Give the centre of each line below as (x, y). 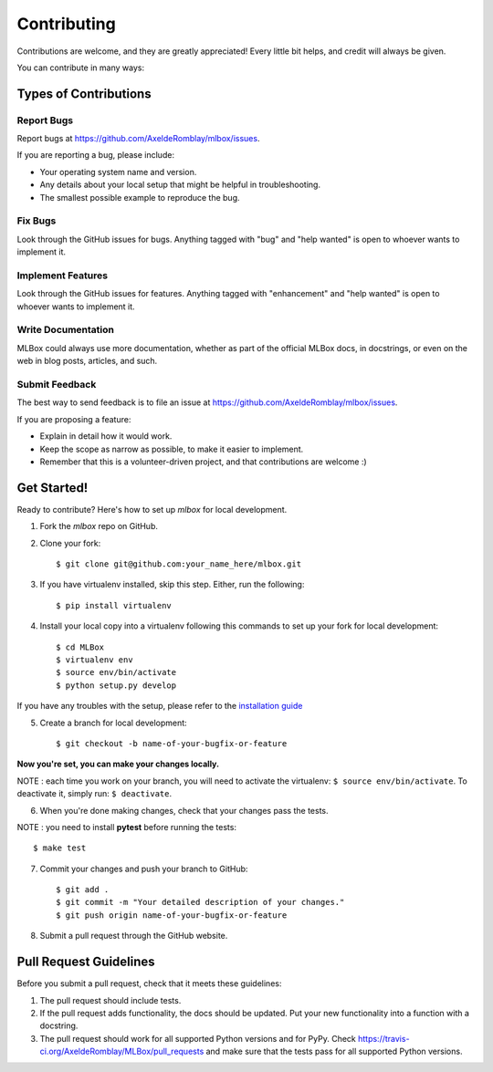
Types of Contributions (84, 94)
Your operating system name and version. (118, 172)
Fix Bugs (37, 221)
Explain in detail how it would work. (106, 436)
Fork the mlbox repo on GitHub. (99, 526)
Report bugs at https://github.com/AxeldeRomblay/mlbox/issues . (138, 139)
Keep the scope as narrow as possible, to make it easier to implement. (172, 449)
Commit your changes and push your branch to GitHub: (144, 869)
